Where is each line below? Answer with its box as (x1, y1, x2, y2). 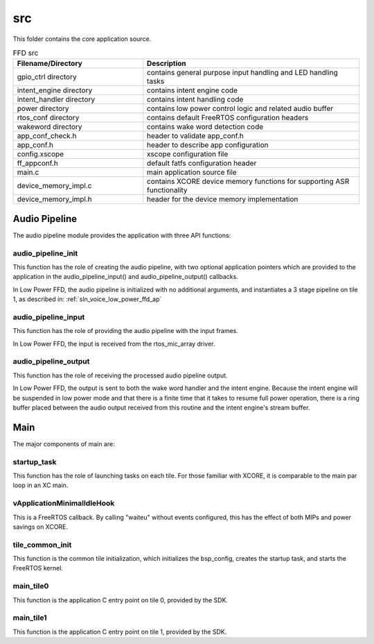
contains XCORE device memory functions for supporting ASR (146, 177, 350, 187)
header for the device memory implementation (146, 194, 299, 204)
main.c (17, 167, 39, 177)
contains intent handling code (146, 94, 244, 104)
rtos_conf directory (17, 113, 80, 123)
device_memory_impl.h (17, 194, 93, 204)
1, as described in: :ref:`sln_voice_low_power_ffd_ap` (12, 295, 162, 303)
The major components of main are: (12, 439, 115, 448)
